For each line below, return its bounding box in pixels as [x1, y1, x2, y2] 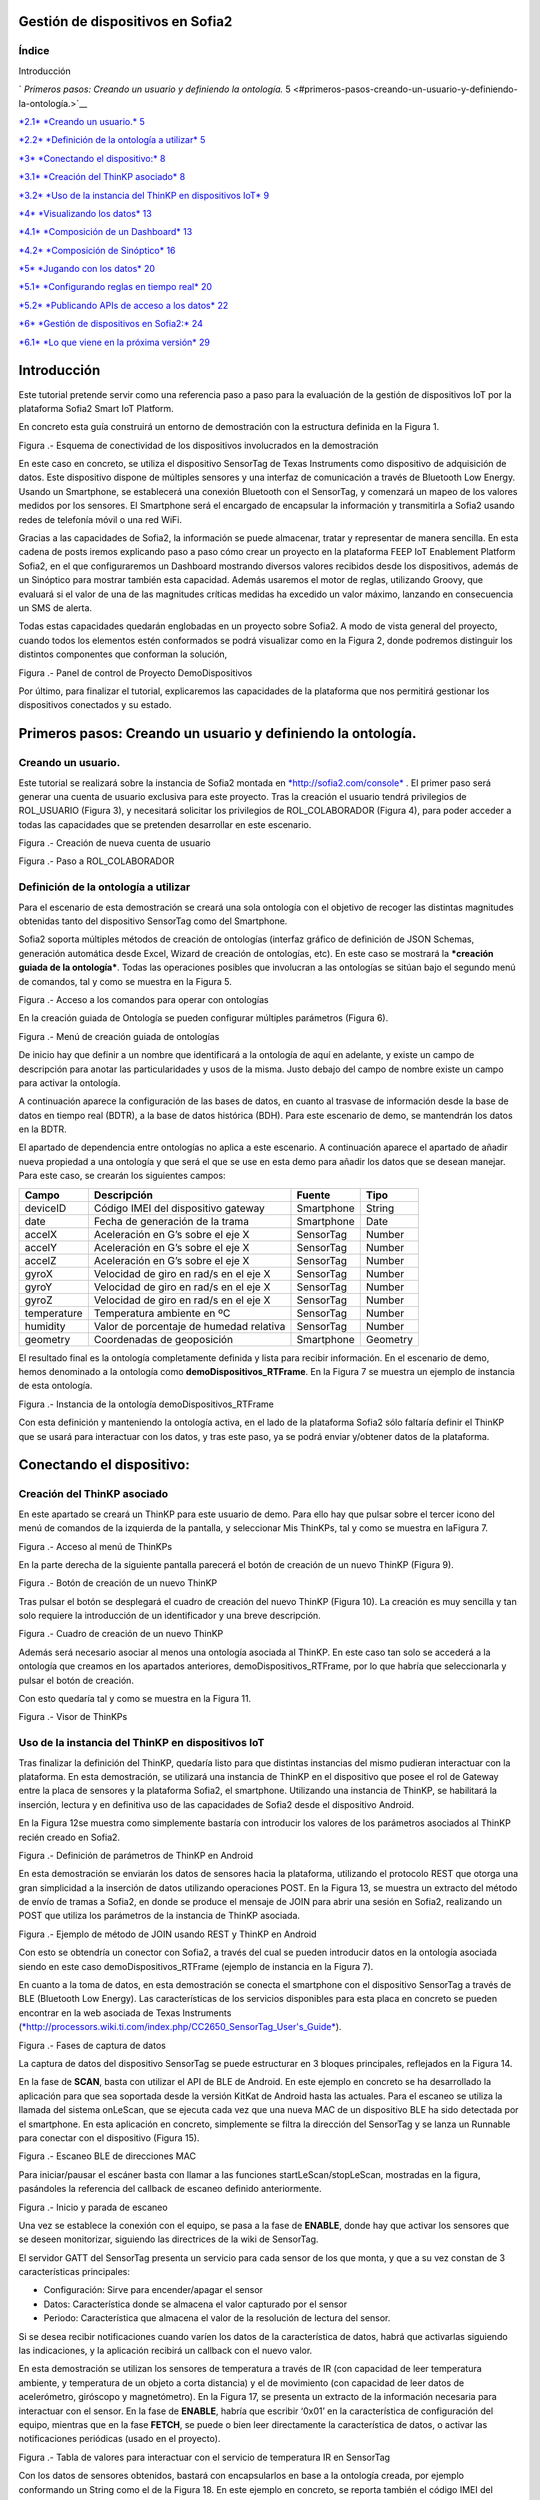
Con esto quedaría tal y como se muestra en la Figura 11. [18, 1693, 252, 1705]
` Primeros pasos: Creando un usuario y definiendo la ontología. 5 [18, 83, 292, 95]
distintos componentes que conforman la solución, [18, 648, 228, 660]
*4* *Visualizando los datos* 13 [18, 207, 152, 219]
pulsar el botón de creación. [18, 1674, 135, 1686]
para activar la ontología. [18, 1076, 121, 1089]
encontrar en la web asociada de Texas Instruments [18, 2006, 232, 2019]
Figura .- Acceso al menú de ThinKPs [18, 1540, 173, 1552]
